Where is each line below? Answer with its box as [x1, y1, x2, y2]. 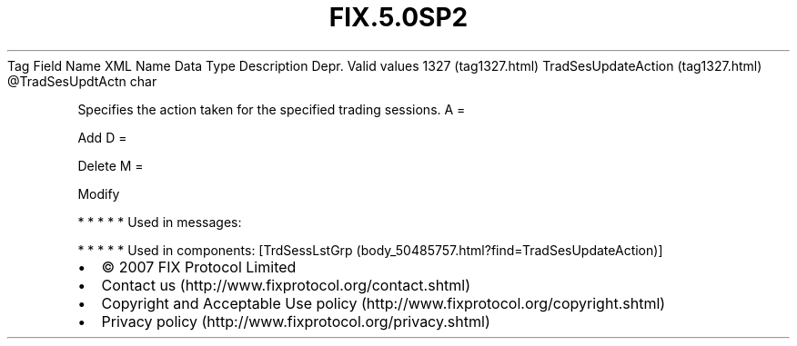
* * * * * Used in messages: [77, 213, 242, 230]
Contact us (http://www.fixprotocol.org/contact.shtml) [101, 275, 471, 294]
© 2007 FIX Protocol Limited [101, 257, 297, 276]
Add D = [77, 129, 127, 145]
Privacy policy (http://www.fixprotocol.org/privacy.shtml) [101, 311, 490, 331]
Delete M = [77, 157, 144, 173]
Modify [77, 185, 120, 202]
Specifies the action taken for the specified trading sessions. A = [77, 101, 466, 117]
